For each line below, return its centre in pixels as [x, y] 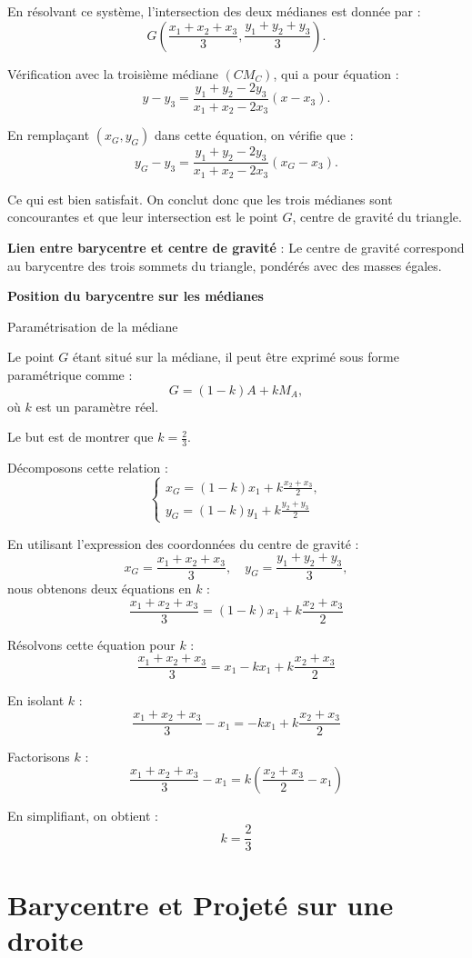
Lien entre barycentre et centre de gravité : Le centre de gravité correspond [236, 247]
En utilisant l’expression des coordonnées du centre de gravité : [183, 543]
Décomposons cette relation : [88, 467]
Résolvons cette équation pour [91, 644]
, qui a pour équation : [336, 73]
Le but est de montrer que [80, 437]
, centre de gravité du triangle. [377, 217]
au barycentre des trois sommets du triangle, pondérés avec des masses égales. [225, 265]
